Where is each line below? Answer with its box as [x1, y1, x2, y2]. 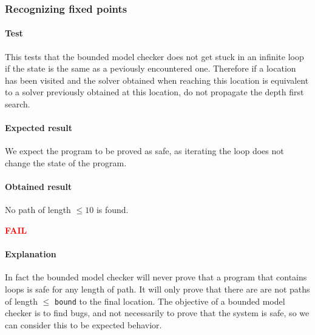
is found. [96, 203, 129, 216]
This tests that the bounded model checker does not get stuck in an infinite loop [5, 50, 304, 63]
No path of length [5, 203, 71, 216]
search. [5, 98, 30, 110]
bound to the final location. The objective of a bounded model [55, 294, 285, 307]
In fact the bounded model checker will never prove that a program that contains [5, 271, 307, 283]
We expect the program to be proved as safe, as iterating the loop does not [5, 144, 284, 157]
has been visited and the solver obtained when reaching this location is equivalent [5, 73, 309, 86]
